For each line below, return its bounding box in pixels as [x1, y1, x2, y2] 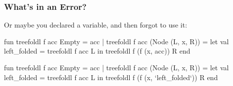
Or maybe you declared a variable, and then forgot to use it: [4, 20, 187, 30]
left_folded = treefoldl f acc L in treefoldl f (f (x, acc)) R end [4, 46, 190, 56]
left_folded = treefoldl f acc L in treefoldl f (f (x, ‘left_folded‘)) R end [4, 72, 218, 82]
